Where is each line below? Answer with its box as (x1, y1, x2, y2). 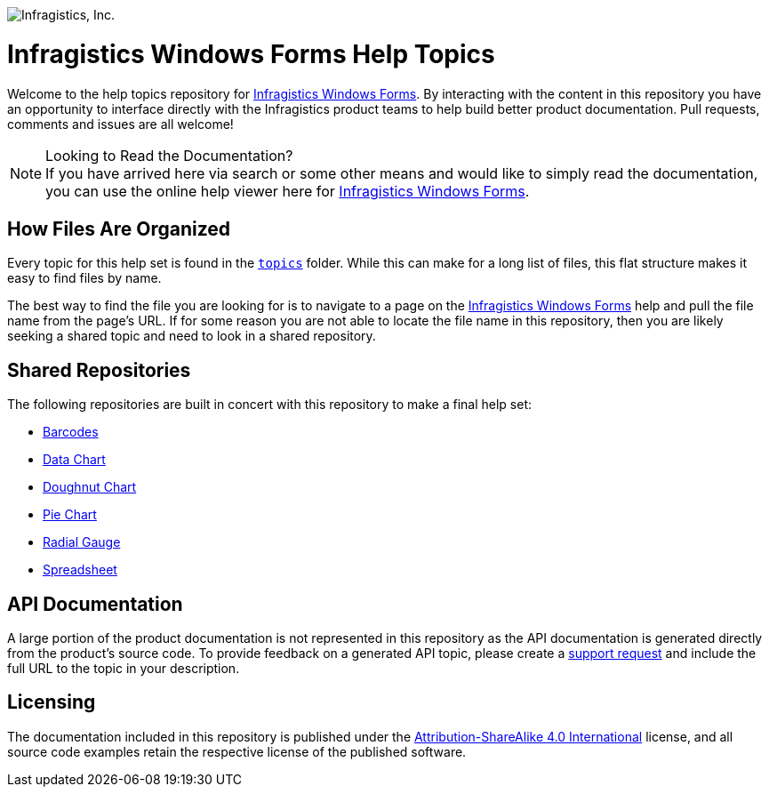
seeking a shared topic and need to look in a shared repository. (7, 328, 376, 344)
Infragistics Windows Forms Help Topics (7, 38, 495, 69)
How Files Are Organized (7, 217, 231, 240)
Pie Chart (43, 507, 97, 523)
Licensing (7, 691, 96, 714)
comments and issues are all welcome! (7, 116, 234, 132)
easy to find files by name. (7, 270, 162, 286)
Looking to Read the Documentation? (45, 146, 293, 164)
